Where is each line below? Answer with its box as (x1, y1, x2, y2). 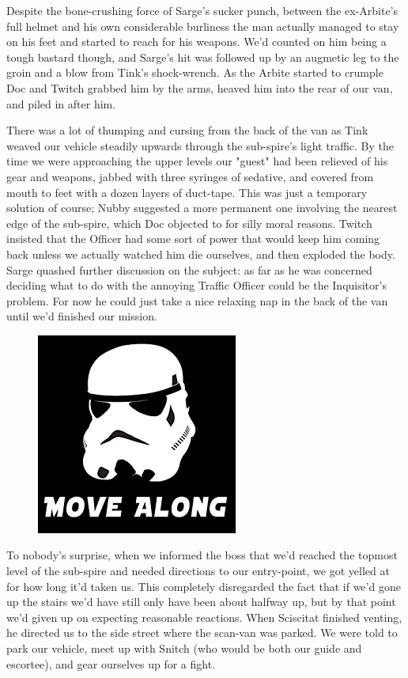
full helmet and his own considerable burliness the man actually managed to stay (6, 17, 399, 34)
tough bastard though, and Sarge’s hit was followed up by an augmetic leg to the (6, 48, 399, 65)
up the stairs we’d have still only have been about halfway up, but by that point (6, 593, 396, 610)
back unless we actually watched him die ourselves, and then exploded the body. (6, 245, 395, 262)
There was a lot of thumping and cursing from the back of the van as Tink (6, 122, 368, 138)
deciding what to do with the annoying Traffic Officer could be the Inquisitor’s (6, 277, 387, 294)
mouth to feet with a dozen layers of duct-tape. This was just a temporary (6, 184, 368, 200)
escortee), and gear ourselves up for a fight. (6, 655, 216, 672)
